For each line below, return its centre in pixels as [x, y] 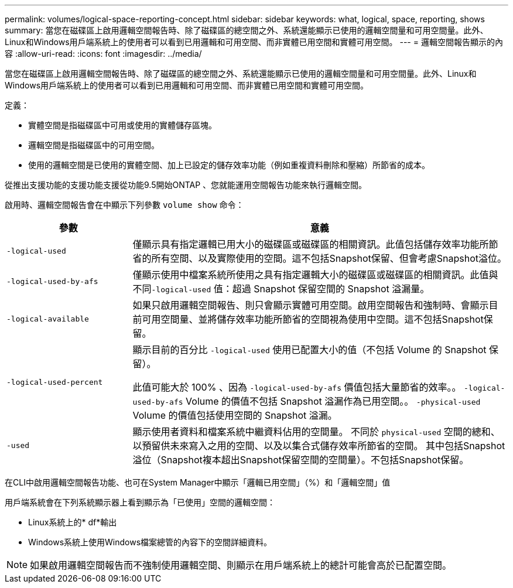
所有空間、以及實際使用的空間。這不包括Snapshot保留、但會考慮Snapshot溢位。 [329, 258]
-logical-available [48, 319]
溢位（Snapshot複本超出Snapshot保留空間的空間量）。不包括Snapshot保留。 [301, 460]
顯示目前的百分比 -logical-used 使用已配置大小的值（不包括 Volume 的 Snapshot [309, 350]
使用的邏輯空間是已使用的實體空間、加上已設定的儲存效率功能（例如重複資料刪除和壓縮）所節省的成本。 [229, 165]
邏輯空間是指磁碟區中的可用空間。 [94, 145]
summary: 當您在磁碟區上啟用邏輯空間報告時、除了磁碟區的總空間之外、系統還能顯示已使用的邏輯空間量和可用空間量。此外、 [247, 30]
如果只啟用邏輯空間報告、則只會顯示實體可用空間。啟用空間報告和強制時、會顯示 [311, 305]
